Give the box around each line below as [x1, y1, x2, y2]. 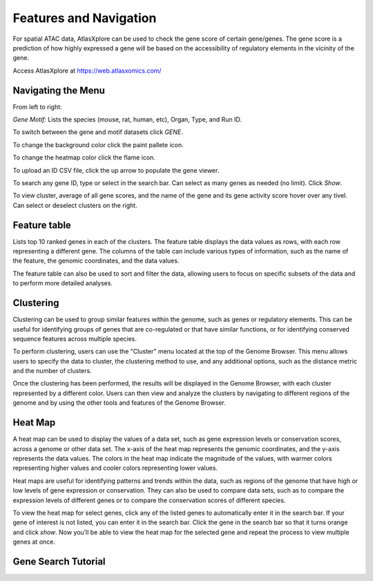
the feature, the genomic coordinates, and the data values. [12, 256, 180, 265]
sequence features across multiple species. [12, 334, 137, 343]
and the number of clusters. [12, 367, 93, 375]
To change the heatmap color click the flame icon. [12, 153, 155, 162]
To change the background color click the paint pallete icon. [12, 140, 184, 149]
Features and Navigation [12, 10, 157, 26]
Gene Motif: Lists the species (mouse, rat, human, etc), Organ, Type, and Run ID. [12, 115, 242, 124]
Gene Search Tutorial [12, 555, 106, 567]
